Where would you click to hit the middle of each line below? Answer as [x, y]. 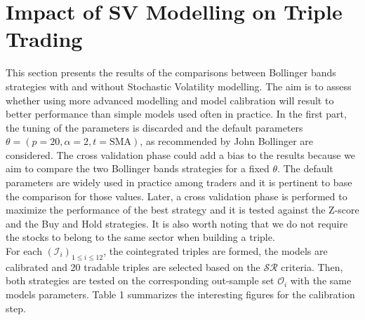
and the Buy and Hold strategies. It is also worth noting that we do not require [177, 223]
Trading [44, 39]
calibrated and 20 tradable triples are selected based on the [133, 266]
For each [24, 251]
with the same [321, 280]
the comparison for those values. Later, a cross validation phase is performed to [177, 196]
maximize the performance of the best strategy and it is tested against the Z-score [182, 210]
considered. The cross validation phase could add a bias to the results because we [181, 154]
